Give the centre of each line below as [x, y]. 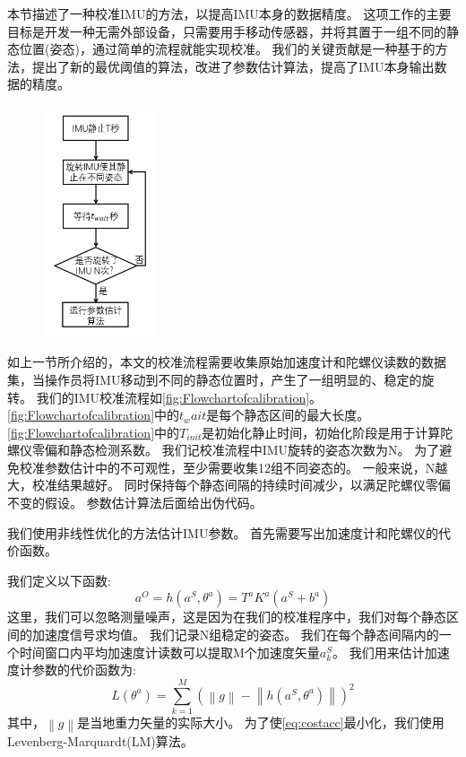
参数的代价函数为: [84, 670]
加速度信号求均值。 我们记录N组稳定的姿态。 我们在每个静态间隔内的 [235, 635]
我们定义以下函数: [59, 580]
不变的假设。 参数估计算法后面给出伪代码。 [135, 503]
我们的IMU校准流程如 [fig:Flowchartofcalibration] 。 [179, 397]
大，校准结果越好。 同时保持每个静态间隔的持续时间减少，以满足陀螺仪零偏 [229, 485]
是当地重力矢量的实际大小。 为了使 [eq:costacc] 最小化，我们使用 [261, 722]
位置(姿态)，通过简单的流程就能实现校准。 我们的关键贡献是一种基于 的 [227, 49]
